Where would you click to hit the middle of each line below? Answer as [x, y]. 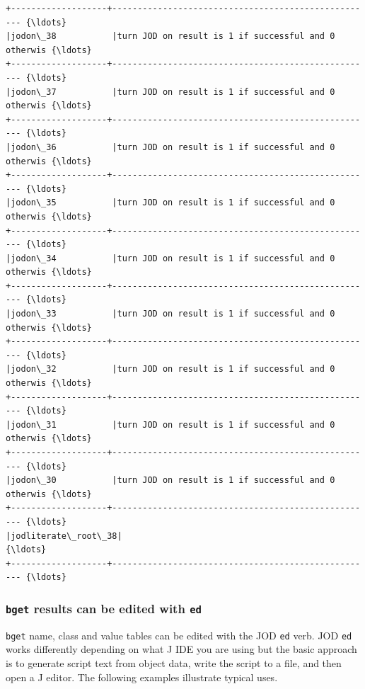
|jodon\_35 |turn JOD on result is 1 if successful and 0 [170, 203]
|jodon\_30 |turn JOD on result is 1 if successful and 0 [170, 480]
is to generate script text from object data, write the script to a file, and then [174, 662]
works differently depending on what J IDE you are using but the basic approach [181, 649]
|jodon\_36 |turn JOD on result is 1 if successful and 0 [170, 147]
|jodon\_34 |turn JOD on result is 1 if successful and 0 [170, 258]
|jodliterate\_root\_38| [64, 536]
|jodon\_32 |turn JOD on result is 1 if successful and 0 [170, 369]
